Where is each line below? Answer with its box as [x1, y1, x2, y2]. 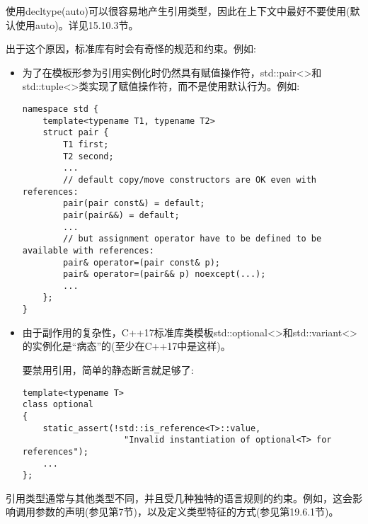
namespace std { [22, 103, 99, 114]
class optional [22, 399, 94, 410]
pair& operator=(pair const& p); [63, 257, 220, 268]
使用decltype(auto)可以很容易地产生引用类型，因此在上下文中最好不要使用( [6, 4, 350, 18]
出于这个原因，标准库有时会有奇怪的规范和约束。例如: [6, 41, 256, 56]
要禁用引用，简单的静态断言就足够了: [22, 362, 194, 377]
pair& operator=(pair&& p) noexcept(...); [63, 269, 266, 280]
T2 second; [63, 151, 114, 161]
